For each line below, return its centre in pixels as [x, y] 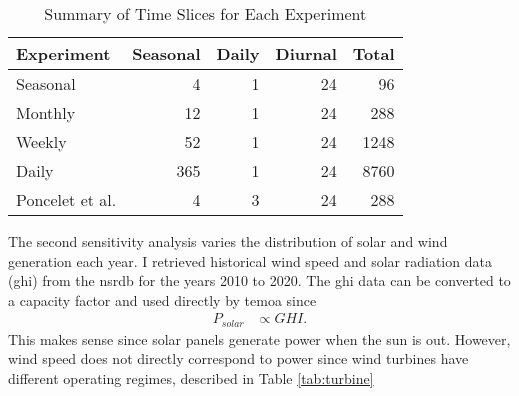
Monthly [46, 112]
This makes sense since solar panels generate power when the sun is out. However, [259, 338]
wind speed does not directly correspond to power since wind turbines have [238, 358]
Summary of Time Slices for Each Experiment [205, 13]
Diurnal [306, 53]
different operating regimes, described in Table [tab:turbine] [191, 378]
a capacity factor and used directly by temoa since [162, 299]
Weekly [41, 141]
